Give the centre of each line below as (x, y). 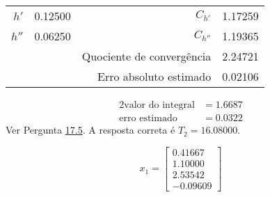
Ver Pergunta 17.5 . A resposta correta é (90, 130)
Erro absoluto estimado (154, 76)
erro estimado (148, 119)
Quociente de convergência (146, 56)
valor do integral (159, 105)
